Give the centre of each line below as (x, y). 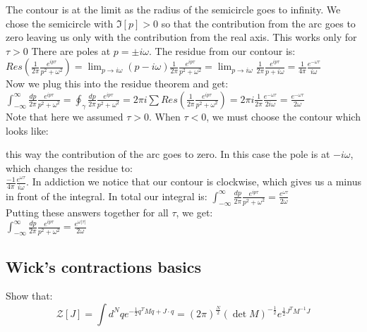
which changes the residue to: (69, 167)
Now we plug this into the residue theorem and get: (117, 84)
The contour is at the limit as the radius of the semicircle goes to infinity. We (173, 9)
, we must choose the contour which (283, 116)
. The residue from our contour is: (222, 50)
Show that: (29, 296)
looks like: (27, 130)
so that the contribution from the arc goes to (258, 23)
